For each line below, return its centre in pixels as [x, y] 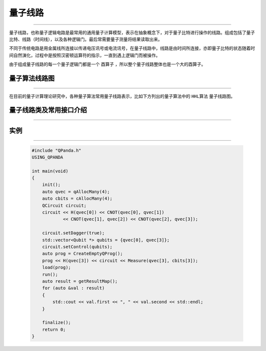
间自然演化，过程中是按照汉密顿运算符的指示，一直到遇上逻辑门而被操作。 [84, 55]
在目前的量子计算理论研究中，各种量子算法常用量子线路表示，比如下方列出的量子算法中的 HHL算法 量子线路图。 [122, 96]
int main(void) [50, 171]
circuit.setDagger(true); [73, 233]
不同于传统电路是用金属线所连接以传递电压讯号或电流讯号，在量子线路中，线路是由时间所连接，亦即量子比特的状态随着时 [132, 48]
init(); [51, 185]
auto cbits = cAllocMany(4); [77, 199]
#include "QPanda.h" [56, 150]
